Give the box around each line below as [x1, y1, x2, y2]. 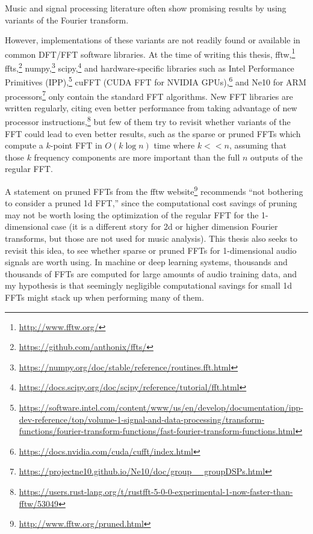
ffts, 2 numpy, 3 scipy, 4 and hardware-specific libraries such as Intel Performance [5, 60, 294, 74]
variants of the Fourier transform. [5, 13, 129, 26]
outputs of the [250, 150, 303, 163]
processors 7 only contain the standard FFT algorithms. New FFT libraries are [5, 88, 293, 102]
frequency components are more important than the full [34, 150, 240, 163]
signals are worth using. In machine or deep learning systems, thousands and [5, 256, 288, 268]
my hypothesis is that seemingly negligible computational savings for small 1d [5, 279, 292, 292]
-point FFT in [50, 139, 102, 152]
